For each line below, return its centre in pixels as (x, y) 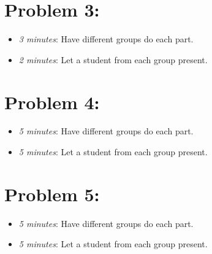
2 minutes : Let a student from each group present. (113, 59)
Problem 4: (52, 102)
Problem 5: (52, 194)
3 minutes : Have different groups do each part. (106, 39)
